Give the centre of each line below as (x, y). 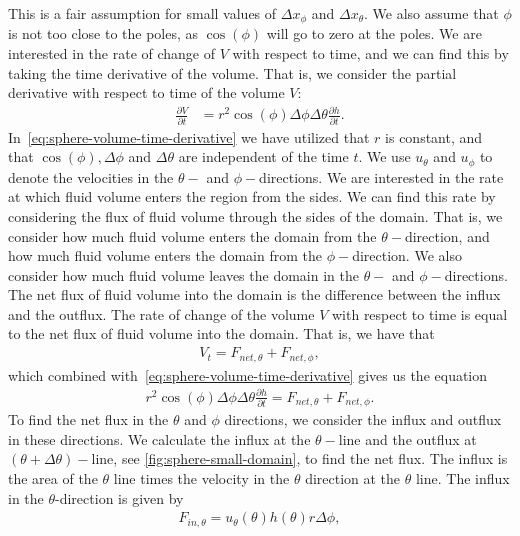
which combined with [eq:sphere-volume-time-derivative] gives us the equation (248, 374)
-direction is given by (119, 497)
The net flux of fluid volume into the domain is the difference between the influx (254, 294)
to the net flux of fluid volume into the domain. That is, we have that (221, 333)
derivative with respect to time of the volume (146, 92)
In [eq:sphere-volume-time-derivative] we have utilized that (189, 136)
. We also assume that (431, 13)
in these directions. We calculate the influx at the (159, 438)
